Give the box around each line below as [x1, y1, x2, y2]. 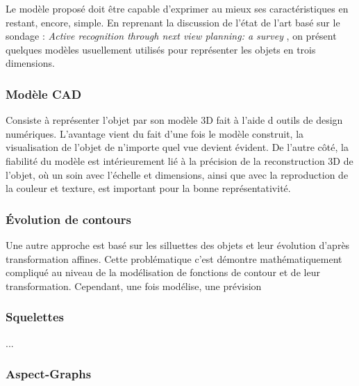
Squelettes [6, 308, 64, 325]
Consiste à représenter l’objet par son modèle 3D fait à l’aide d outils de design [6, 113, 343, 127]
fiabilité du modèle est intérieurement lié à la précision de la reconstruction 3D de [6, 153, 353, 168]
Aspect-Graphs [6, 365, 92, 383]
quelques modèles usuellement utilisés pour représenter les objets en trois [6, 42, 316, 56]
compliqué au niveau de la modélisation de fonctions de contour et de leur [6, 265, 320, 280]
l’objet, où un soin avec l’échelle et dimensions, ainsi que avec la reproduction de [6, 167, 349, 182]
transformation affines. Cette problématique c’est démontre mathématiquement [6, 251, 342, 266]
